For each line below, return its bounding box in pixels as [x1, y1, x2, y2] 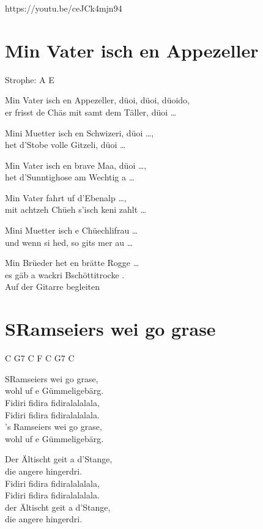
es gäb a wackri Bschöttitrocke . [5, 268, 125, 281]
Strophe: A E [5, 73, 54, 86]
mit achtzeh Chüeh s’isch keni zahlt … [5, 203, 147, 216]
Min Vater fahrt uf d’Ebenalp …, [5, 191, 127, 204]
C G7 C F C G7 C [5, 352, 75, 364]
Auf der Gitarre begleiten [5, 280, 100, 293]
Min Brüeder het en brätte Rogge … [5, 256, 139, 269]
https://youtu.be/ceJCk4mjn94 [5, 2, 122, 14]
